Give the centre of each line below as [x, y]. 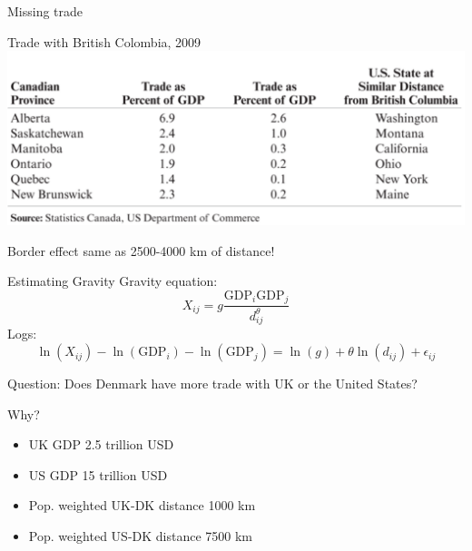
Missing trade [45, 11]
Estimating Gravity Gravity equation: [113, 281]
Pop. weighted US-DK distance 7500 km [141, 536]
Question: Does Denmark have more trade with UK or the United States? [212, 384]
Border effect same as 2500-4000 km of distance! [141, 250]
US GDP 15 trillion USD [98, 474]
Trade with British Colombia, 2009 [104, 41]
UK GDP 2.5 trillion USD [101, 444]
